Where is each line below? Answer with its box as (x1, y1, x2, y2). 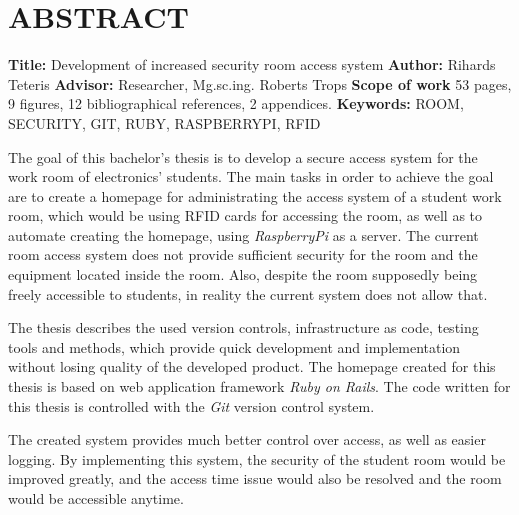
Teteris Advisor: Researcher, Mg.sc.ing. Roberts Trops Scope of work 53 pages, (8, 73, 512, 94)
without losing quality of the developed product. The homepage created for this (8, 356, 496, 377)
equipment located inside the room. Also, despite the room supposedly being (8, 264, 478, 285)
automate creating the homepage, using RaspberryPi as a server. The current (8, 224, 479, 245)
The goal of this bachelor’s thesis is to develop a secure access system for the (8, 146, 478, 167)
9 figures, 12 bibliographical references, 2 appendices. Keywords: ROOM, (8, 93, 464, 114)
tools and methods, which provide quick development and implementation (8, 336, 461, 357)
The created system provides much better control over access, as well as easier (8, 429, 486, 450)
